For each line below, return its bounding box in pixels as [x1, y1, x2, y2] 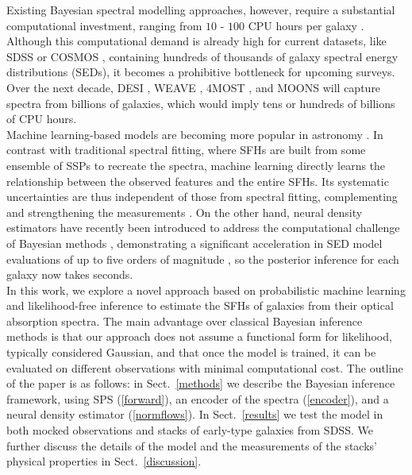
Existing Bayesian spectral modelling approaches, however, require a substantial [6, 2, 395, 17]
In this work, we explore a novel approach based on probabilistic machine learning [6, 281, 406, 298]
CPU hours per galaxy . [248, 17, 364, 33]
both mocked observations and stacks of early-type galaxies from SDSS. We [6, 422, 373, 438]
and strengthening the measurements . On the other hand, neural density [6, 203, 363, 220]
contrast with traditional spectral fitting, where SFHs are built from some [6, 141, 366, 158]
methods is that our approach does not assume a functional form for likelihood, [6, 328, 392, 345]
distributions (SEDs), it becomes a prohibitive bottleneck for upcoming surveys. [6, 64, 395, 80]
